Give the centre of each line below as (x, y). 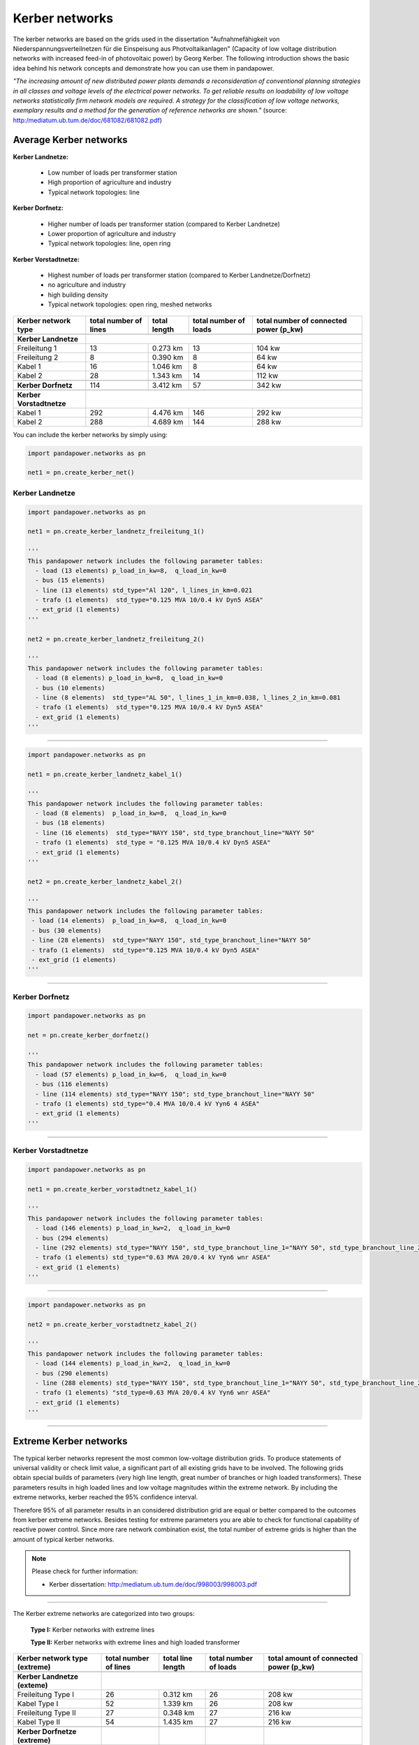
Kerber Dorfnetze (47, 1732)
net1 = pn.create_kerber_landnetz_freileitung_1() (116, 532)
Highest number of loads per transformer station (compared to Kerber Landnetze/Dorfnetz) (179, 275)
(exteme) (32, 1686)
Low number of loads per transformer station (112, 172)
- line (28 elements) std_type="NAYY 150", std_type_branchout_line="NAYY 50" (171, 940)
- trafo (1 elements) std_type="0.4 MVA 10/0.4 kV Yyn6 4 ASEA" (147, 1104)
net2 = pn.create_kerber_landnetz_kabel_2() (105, 882)
